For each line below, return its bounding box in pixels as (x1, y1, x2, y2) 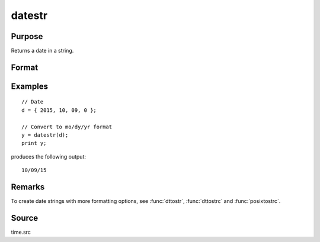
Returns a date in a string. (11, 47, 74, 54)
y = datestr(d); (21, 132, 69, 138)
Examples (11, 81, 49, 91)
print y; (21, 140, 47, 147)
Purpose (11, 31, 43, 41)
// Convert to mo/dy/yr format (21, 123, 113, 130)
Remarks (11, 182, 45, 192)
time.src (11, 228, 31, 236)
